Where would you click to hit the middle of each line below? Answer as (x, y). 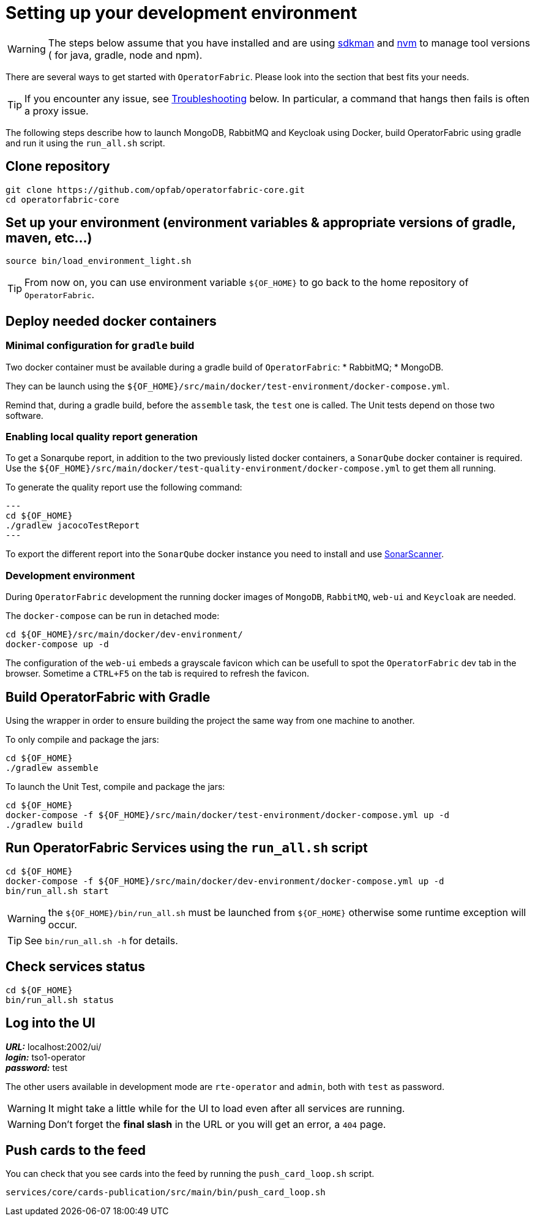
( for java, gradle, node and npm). (125, 55)
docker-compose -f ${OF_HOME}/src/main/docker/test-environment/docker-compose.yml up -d (227, 815)
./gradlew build (44, 825)
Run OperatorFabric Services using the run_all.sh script (187, 848)
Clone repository (58, 167)
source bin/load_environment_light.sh (99, 261)
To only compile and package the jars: (82, 739)
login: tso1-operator (46, 1057)
